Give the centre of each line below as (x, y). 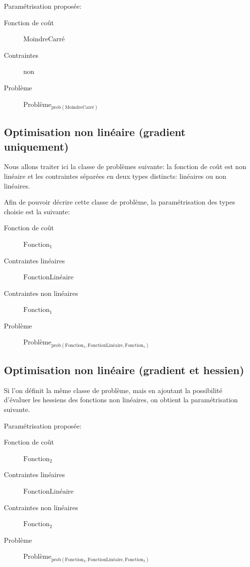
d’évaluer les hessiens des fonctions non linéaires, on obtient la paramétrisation (121, 400)
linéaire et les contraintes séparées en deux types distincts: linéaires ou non (115, 176)
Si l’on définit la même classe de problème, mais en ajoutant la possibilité (113, 390)
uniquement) (36, 146)
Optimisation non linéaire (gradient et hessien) (124, 370)
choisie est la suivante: (37, 211)
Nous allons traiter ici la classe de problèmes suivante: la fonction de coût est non (125, 166)
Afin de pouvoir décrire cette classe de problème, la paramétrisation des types (120, 202)
